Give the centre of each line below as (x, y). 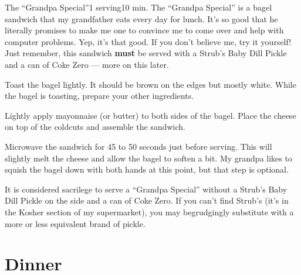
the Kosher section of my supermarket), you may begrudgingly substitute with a (149, 212)
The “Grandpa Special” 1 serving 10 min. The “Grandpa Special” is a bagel (138, 7)
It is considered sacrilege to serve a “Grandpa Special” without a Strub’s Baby (146, 189)
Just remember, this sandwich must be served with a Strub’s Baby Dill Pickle (146, 53)
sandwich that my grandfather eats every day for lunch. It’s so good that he (141, 18)
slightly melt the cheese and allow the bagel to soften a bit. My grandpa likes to (148, 158)
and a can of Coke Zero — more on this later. (87, 64)
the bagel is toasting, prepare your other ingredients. (99, 96)
